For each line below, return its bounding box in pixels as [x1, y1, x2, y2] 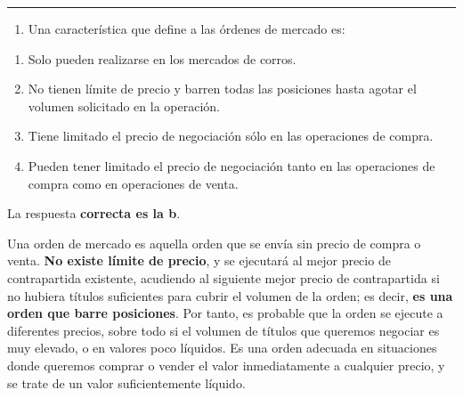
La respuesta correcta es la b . [7, 204, 181, 223]
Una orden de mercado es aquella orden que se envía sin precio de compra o [7, 233, 421, 252]
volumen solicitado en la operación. [28, 96, 220, 115]
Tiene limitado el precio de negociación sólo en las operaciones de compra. [28, 126, 434, 145]
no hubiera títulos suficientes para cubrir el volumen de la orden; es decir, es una [7, 286, 453, 305]
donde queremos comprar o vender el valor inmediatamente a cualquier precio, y [7, 355, 445, 374]
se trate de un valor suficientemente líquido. [7, 373, 246, 392]
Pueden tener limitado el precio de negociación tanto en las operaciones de [28, 156, 435, 175]
